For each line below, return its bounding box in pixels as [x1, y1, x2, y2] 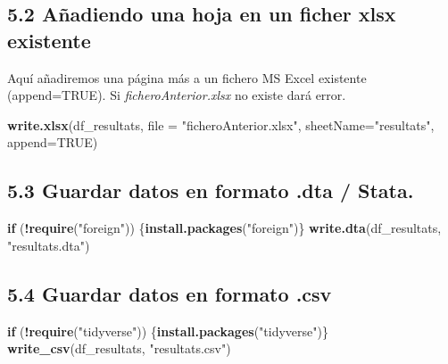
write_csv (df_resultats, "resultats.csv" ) [7, 339, 231, 358]
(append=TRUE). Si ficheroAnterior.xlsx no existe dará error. [7, 86, 346, 104]
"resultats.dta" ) [7, 236, 90, 254]
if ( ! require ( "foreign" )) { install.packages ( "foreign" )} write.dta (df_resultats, [7, 219, 442, 237]
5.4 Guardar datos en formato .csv [7, 279, 332, 307]
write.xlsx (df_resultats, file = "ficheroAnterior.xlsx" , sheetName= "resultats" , [7, 115, 435, 134]
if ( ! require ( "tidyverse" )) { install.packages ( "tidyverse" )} [7, 321, 328, 340]
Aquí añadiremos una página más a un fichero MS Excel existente [7, 68, 367, 87]
